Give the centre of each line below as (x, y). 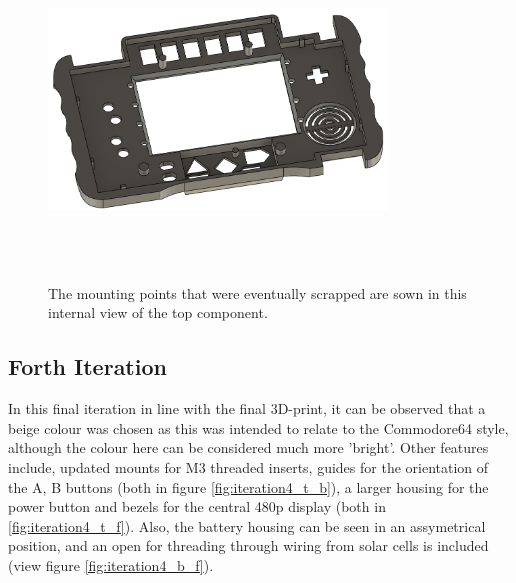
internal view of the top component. (158, 312)
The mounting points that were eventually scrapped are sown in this (257, 292)
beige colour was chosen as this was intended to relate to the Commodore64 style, (258, 427)
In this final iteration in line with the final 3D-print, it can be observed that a (247, 408)
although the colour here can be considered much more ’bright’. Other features (248, 447)
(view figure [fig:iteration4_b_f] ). (111, 564)
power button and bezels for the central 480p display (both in (197, 506)
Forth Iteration (87, 366)
